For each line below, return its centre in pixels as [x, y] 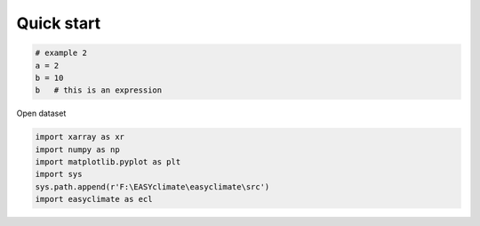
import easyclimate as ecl [94, 199]
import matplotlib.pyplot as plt [108, 162]
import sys [59, 174]
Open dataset [41, 113]
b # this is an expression [99, 90]
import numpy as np [77, 149]
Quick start [59, 23]
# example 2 [61, 53]
